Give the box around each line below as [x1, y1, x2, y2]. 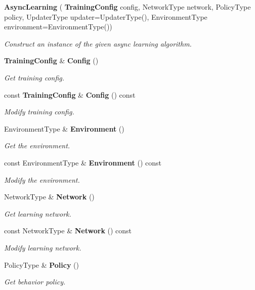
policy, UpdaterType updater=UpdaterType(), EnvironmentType [4, 11, 207, 22]
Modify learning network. [4, 242, 81, 253]
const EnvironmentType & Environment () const [4, 157, 161, 168]
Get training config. [4, 72, 65, 82]
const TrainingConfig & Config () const [4, 89, 136, 100]
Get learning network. [4, 208, 71, 219]
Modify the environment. [4, 174, 80, 185]
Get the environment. [4, 140, 70, 151]
